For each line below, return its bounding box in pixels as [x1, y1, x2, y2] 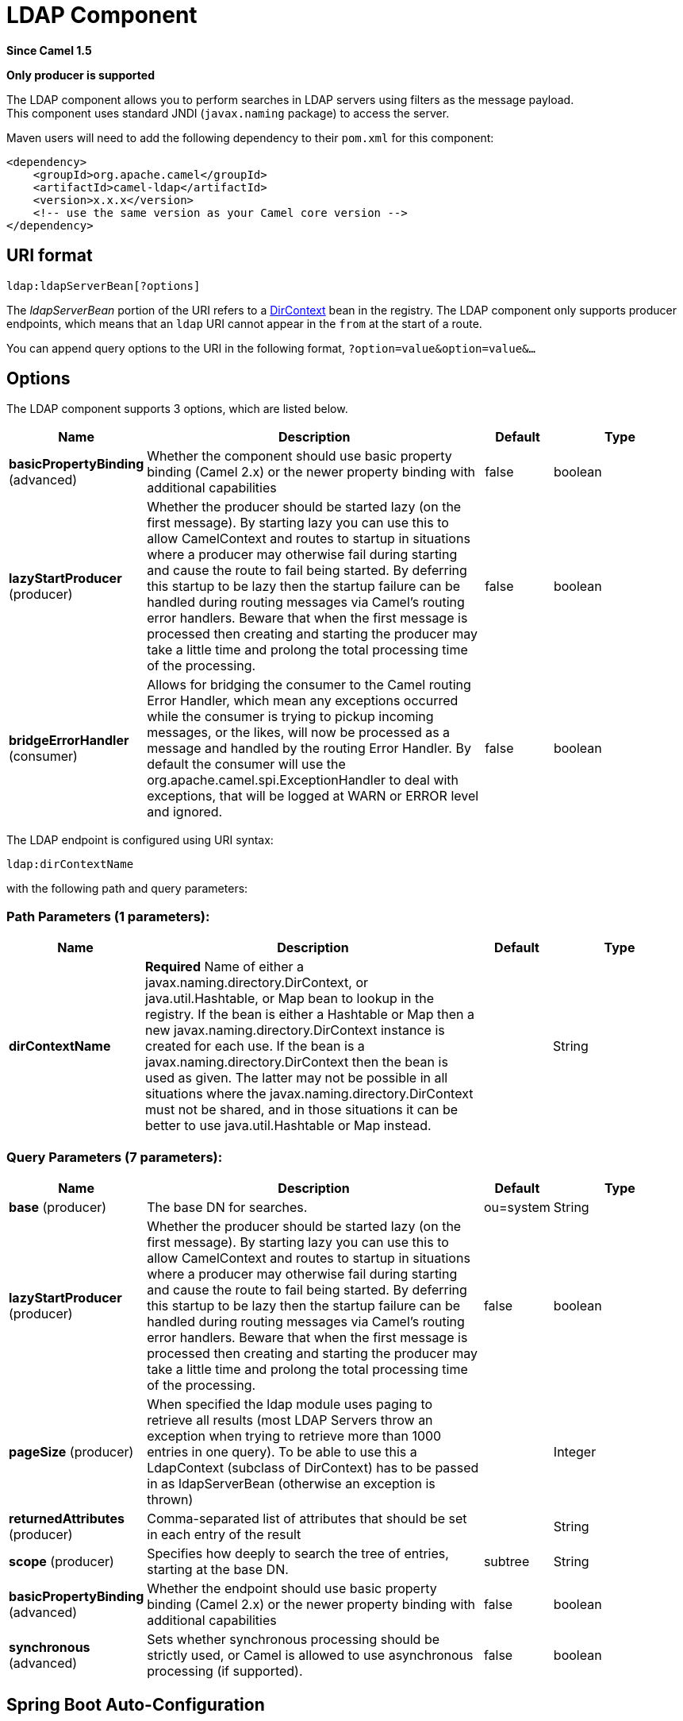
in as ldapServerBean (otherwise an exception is [147, 1475, 436, 1491]
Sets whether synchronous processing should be [147, 1630, 439, 1647]
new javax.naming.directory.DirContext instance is [145, 1022, 445, 1039]
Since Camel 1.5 [6, 43, 92, 57]
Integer [553, 1443, 597, 1460]
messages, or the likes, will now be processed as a [147, 724, 451, 741]
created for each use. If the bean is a [145, 1038, 365, 1055]
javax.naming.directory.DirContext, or [145, 974, 369, 991]
